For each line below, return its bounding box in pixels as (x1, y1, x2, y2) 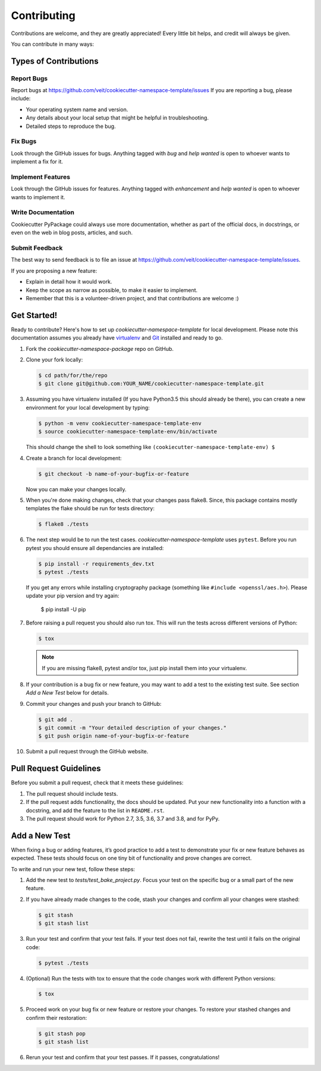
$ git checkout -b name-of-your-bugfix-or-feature (38, 470, 190, 477)
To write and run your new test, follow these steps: (11, 865, 136, 872)
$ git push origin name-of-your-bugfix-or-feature (38, 733, 190, 740)
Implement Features (11, 172, 71, 181)
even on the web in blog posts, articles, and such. (11, 229, 133, 236)
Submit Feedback (11, 244, 63, 252)
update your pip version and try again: (26, 592, 119, 599)
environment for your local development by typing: (26, 404, 150, 411)
